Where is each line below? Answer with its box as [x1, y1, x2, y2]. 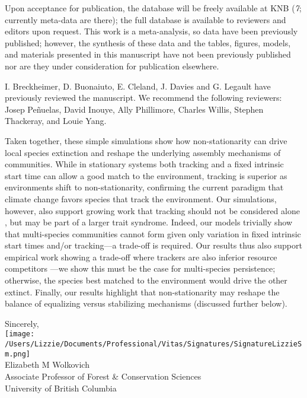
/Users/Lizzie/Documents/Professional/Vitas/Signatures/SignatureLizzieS [5, 340, 302, 349]
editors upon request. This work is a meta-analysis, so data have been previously [5, 25, 298, 37]
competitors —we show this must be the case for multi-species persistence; [5, 262, 276, 275]
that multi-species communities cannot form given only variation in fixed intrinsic [5, 227, 301, 240]
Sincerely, [5, 317, 39, 329]
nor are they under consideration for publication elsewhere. [5, 59, 219, 72]
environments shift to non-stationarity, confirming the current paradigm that [5, 181, 284, 193]
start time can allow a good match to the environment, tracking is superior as [5, 169, 287, 182]
